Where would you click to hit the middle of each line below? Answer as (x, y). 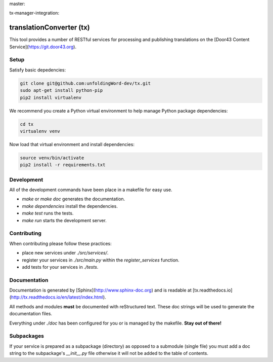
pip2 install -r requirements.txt (63, 165)
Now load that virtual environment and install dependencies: (72, 144)
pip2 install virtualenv (51, 97)
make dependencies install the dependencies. (70, 206)
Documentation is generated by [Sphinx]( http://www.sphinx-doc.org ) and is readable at (101, 290)
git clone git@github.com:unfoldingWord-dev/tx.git (85, 83)
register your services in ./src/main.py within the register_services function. (101, 260)
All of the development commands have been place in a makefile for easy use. (91, 190)
